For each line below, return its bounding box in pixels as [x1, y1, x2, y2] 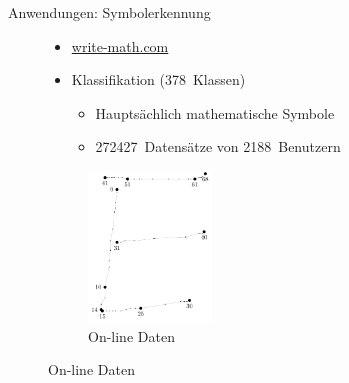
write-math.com [71, 35, 169, 56]
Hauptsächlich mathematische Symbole [95, 102, 335, 123]
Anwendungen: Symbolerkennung [8, 2, 211, 22]
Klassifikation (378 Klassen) [71, 69, 246, 90]
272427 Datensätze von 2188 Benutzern [95, 136, 341, 157]
